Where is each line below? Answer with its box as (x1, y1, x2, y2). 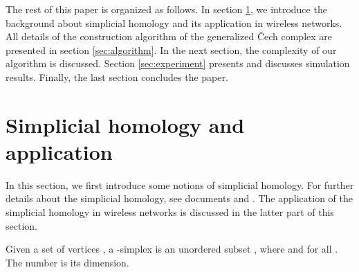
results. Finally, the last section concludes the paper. (6, 69, 228, 84)
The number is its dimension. (6, 255, 129, 269)
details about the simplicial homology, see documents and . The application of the (6, 191, 353, 206)
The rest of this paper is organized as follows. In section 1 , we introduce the (6, 2, 327, 16)
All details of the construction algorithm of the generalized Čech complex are (6, 29, 333, 44)
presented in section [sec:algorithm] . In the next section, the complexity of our (6, 42, 337, 57)
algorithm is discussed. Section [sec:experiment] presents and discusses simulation (6, 56, 350, 71)
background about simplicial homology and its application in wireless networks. (6, 15, 342, 30)
